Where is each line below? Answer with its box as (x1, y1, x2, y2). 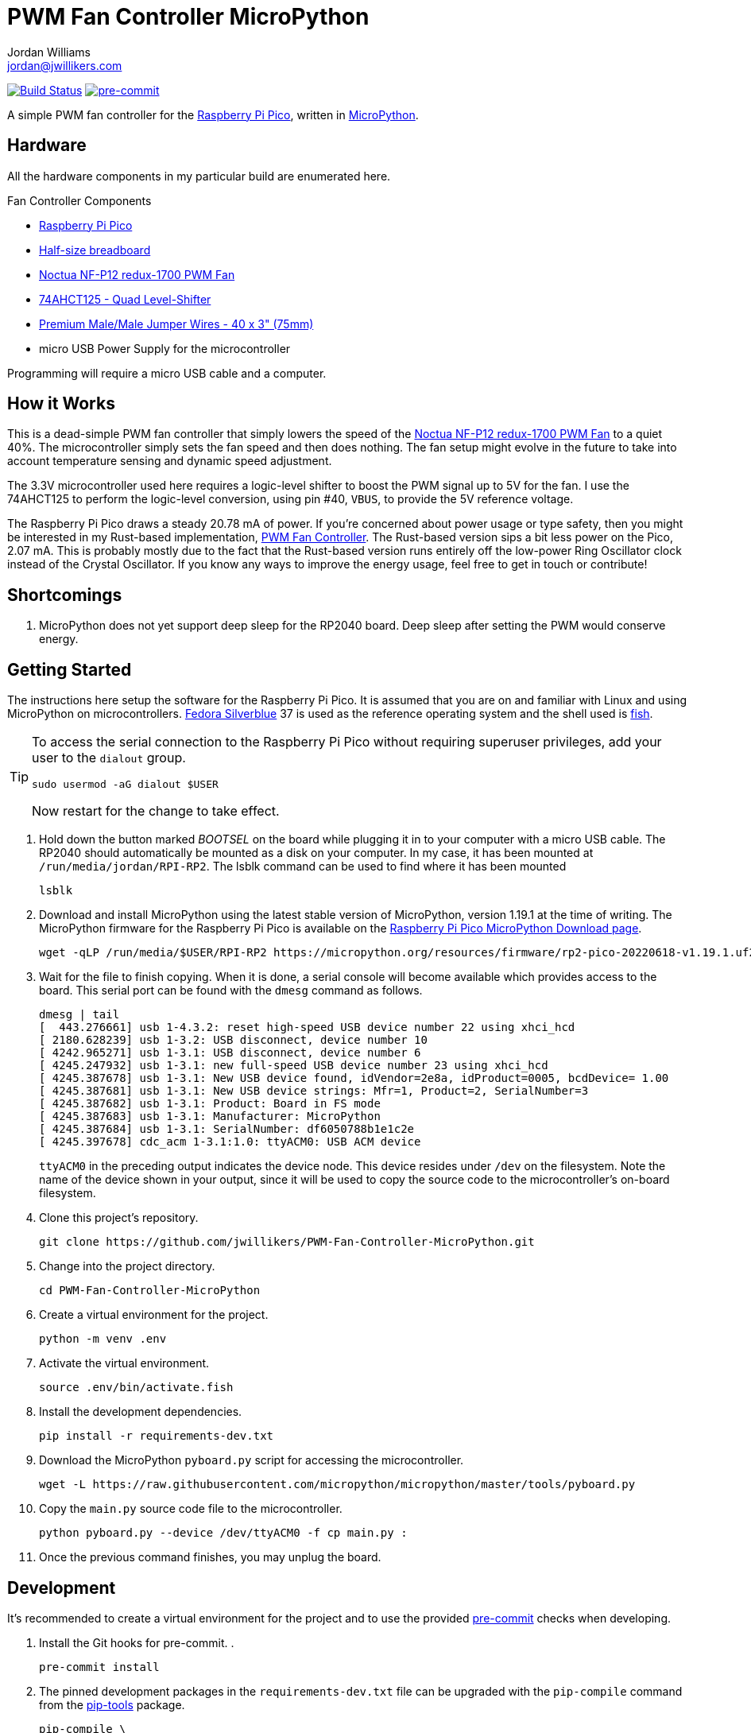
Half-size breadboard (39, 242, 151, 257)
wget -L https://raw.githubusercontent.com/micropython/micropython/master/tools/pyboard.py (39, 1478, 636, 1491)
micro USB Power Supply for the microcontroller (39, 341, 291, 355)
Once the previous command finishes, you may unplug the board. (39, 1550, 381, 1564)
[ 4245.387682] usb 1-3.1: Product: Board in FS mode (39, 1097, 381, 1111)
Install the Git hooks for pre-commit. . (39, 1635, 234, 1650)
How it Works (7, 394, 115, 414)
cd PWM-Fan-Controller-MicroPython (39, 1284, 261, 1297)
